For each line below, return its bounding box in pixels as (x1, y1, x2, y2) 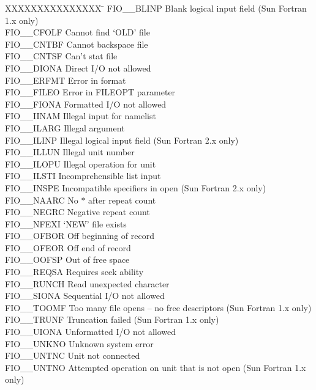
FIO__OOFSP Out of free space (5, 253, 130, 266)
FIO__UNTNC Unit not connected (5, 349, 140, 362)
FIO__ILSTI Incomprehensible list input (5, 169, 161, 182)
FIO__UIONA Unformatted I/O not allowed (5, 325, 176, 338)
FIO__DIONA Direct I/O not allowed (5, 61, 151, 74)
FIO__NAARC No (5, 193, 78, 206)
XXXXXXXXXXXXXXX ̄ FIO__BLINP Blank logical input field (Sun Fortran (5, 2, 307, 14)
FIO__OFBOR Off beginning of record (5, 229, 154, 242)
